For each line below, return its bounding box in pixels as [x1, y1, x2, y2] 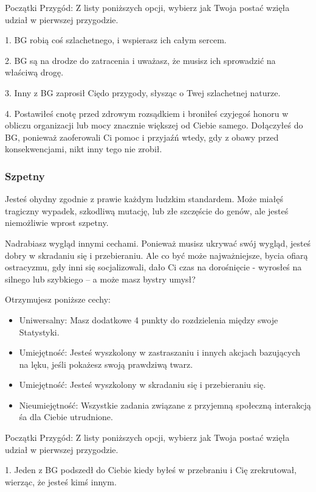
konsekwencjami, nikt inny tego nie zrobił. [5, 142, 162, 155]
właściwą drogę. [5, 66, 64, 79]
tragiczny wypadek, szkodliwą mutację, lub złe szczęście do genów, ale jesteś [5, 204, 289, 217]
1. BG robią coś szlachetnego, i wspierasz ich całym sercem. [5, 33, 227, 46]
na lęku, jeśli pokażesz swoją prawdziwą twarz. [19, 357, 193, 370]
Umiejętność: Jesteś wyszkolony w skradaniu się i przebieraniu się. [19, 378, 266, 391]
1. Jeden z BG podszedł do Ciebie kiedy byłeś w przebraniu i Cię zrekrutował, [5, 463, 297, 476]
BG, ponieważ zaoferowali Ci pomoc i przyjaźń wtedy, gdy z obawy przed [5, 130, 279, 143]
